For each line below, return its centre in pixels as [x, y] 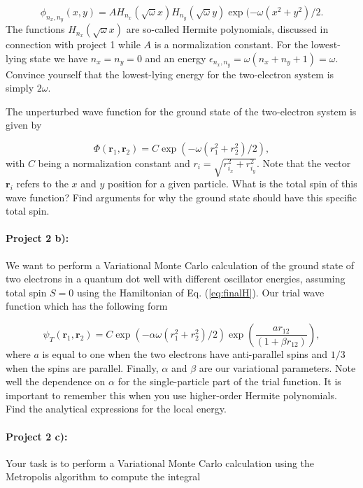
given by [24, 125]
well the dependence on [56, 381]
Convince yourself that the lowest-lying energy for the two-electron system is [170, 74]
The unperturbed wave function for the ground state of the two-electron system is [181, 111]
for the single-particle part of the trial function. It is [229, 381]
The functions [35, 29]
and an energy [176, 58]
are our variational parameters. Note [277, 367]
